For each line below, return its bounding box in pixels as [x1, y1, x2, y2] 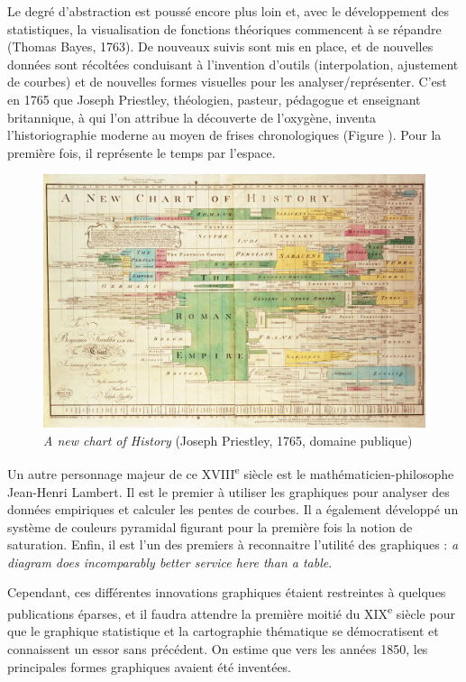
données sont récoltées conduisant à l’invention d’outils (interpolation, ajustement [7, 54, 459, 73]
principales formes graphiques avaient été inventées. [7, 657, 292, 676]
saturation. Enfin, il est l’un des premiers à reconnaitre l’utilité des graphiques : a [7, 535, 459, 554]
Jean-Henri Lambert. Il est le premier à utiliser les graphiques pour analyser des [7, 482, 450, 501]
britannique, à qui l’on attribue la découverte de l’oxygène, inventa [7, 107, 376, 126]
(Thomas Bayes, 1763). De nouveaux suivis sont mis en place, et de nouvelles [7, 37, 434, 56]
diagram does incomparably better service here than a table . [7, 552, 333, 571]
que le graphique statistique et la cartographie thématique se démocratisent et [7, 622, 439, 641]
